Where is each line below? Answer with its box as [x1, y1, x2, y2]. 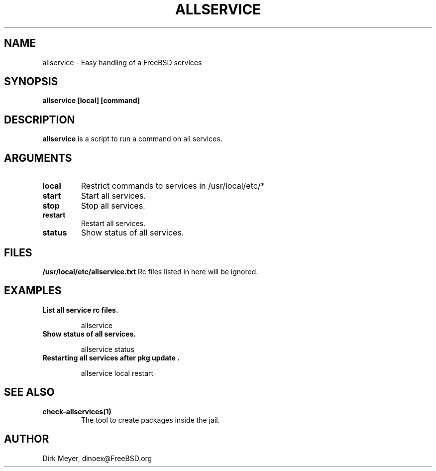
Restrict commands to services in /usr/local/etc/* [81, 181, 265, 191]
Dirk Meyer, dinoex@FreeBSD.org [42, 454, 152, 463]
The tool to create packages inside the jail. [81, 415, 220, 424]
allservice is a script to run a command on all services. [42, 134, 222, 143]
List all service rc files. [42, 305, 118, 314]
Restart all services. [81, 219, 146, 228]
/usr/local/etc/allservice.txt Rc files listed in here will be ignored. [42, 267, 258, 276]
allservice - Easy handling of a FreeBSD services [42, 58, 202, 67]
